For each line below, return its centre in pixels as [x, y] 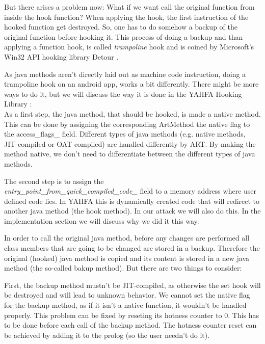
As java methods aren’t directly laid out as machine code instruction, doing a [125, 74]
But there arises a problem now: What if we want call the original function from [129, 7]
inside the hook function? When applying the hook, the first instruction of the [126, 17]
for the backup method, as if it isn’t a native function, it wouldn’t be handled [125, 305]
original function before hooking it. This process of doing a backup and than [124, 36]
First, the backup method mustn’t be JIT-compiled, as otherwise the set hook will [132, 285]
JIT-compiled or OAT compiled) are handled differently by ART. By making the [130, 143]
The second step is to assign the [54, 181]
